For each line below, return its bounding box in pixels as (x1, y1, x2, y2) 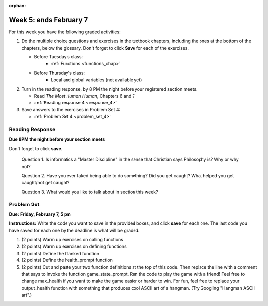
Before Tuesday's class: (34, 54, 83, 60)
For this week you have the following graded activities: (9, 29, 121, 35)
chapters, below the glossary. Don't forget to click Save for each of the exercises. (21, 45, 189, 51)
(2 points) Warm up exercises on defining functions (21, 243, 127, 250)
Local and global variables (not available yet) (51, 77, 142, 83)
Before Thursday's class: (34, 70, 85, 76)
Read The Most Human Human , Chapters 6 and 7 (34, 93, 135, 99)
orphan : (9, 3, 26, 8)
